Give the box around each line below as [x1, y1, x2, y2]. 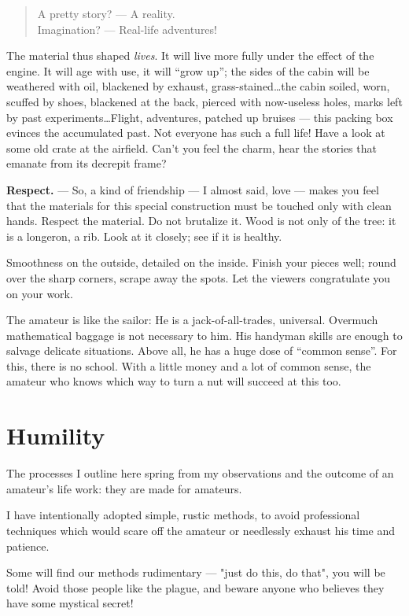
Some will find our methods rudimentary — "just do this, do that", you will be [6, 564, 385, 581]
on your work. [6, 285, 73, 301]
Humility [6, 419, 105, 452]
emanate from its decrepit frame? [6, 155, 167, 172]
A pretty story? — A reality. [37, 6, 175, 21]
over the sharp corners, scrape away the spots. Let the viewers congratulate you [6, 269, 391, 286]
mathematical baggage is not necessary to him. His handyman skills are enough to [6, 326, 403, 343]
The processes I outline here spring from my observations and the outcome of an [6, 465, 394, 481]
